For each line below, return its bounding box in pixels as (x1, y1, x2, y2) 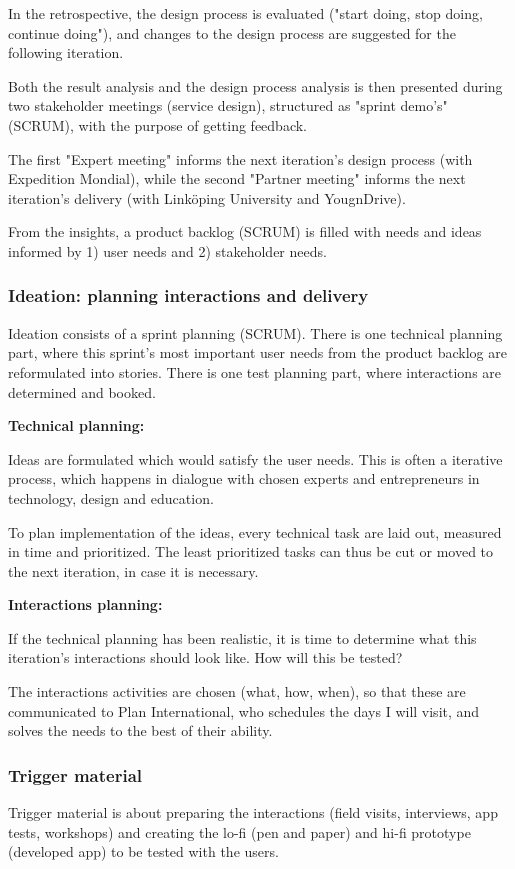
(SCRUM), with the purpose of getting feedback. (8, 114, 307, 135)
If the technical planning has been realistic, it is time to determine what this (8, 627, 477, 648)
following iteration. (8, 42, 124, 63)
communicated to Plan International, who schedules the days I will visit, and (8, 700, 480, 721)
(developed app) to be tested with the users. (8, 841, 279, 862)
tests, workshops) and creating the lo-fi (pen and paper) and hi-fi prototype (8, 821, 471, 842)
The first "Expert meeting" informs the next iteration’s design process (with (8, 148, 473, 169)
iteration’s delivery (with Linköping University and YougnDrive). (8, 187, 406, 208)
